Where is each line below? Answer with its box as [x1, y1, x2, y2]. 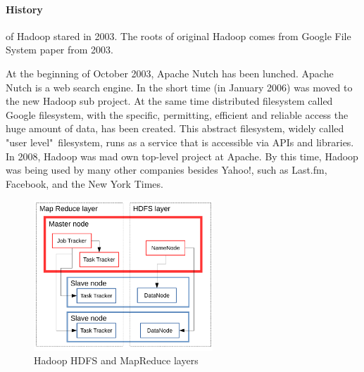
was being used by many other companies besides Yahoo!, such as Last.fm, [6, 162, 327, 177]
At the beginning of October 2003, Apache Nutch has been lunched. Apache [6, 65, 334, 80]
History [6, 1, 43, 16]
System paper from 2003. [6, 42, 113, 57]
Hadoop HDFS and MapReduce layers [34, 353, 199, 368]
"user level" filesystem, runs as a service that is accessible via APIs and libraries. [6, 134, 354, 149]
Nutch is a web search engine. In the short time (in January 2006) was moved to [6, 79, 353, 94]
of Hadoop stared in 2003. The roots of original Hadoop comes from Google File [6, 28, 351, 43]
